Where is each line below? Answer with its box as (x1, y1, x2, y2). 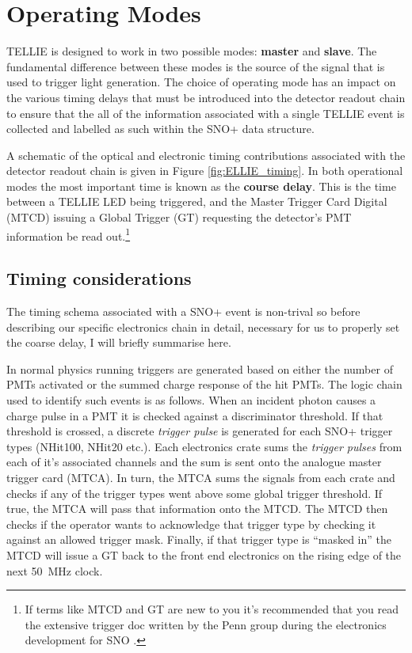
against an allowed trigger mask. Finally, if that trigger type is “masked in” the (6, 531, 391, 548)
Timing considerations (6, 266, 192, 290)
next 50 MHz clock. (6, 562, 103, 579)
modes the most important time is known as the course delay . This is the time (6, 177, 396, 194)
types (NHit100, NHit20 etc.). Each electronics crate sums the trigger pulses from (6, 438, 402, 454)
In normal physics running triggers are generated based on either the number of (6, 360, 393, 377)
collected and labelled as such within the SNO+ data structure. (6, 120, 315, 137)
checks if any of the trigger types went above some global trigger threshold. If (6, 484, 383, 501)
